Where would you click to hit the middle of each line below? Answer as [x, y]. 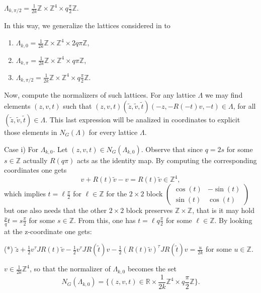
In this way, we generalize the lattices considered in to [87, 25]
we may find [224, 95]
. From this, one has [105, 220]
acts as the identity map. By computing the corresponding [167, 160]
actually [35, 160]
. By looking [233, 220]
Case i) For [21, 149]
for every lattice [113, 132]
